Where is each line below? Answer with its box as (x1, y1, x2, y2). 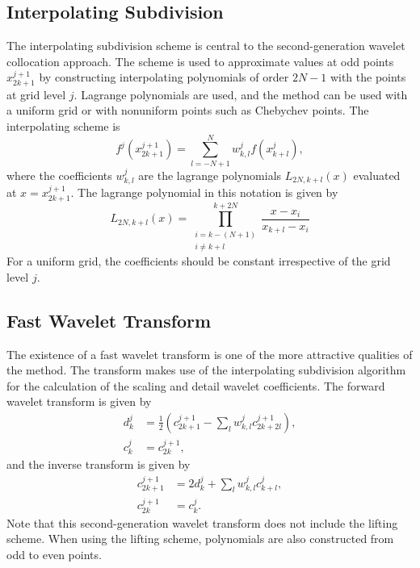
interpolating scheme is (6, 118, 120, 134)
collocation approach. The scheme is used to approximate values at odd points (6, 52, 394, 69)
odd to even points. (6, 545, 102, 562)
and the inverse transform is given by (6, 456, 191, 473)
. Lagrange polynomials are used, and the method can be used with (73, 86, 408, 102)
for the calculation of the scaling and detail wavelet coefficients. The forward (6, 377, 385, 394)
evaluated (353, 166, 401, 183)
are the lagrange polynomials (138, 166, 282, 183)
